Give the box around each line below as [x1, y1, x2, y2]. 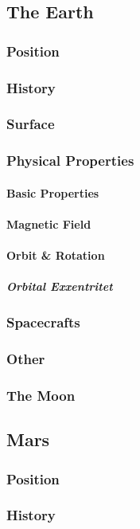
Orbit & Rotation [6, 247, 105, 264]
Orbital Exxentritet [6, 278, 113, 295]
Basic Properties [6, 184, 99, 201]
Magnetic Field [6, 215, 91, 232]
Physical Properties [6, 151, 134, 170]
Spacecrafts [6, 312, 80, 332]
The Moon [6, 385, 76, 405]
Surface [6, 114, 55, 134]
